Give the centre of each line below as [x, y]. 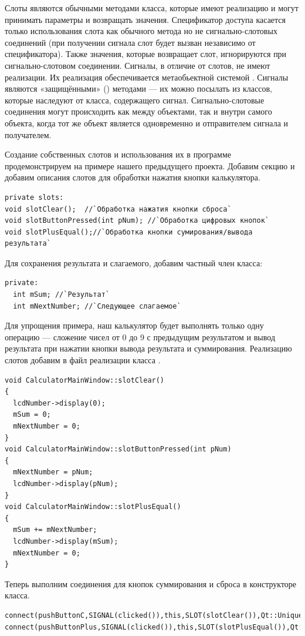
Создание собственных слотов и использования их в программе [118, 154]
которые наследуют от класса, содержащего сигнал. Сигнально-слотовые [135, 100]
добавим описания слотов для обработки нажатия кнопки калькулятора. [133, 177]
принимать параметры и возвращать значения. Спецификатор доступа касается [145, 19]
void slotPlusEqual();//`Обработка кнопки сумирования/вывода [129, 232]
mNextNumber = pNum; [53, 472]
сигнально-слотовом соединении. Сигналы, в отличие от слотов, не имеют [138, 65]
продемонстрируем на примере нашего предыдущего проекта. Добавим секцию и [150, 165]
